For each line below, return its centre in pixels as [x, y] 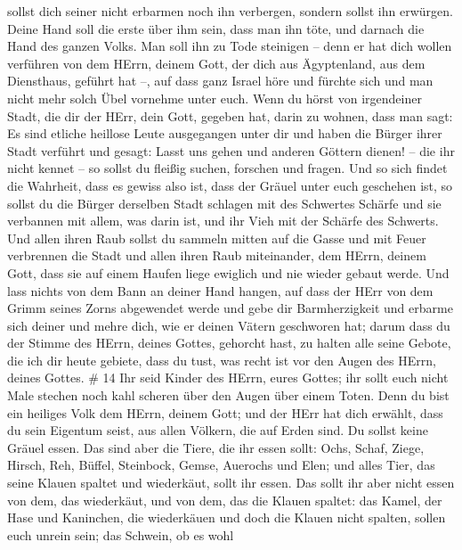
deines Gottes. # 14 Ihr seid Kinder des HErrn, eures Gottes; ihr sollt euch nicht [228, 378]
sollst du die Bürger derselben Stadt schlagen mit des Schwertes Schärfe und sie [224, 203]
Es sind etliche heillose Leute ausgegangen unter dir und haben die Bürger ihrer [225, 133]
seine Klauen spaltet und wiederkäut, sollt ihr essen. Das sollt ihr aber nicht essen [231, 483]
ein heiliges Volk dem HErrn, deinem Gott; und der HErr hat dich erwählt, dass [225, 412]
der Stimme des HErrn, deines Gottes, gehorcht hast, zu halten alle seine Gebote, [229, 343]
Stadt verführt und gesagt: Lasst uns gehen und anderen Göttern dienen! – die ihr [231, 150]
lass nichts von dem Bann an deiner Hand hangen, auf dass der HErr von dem [220, 290]
